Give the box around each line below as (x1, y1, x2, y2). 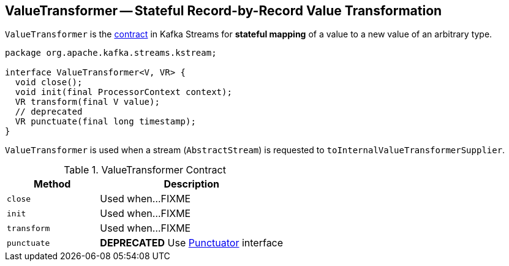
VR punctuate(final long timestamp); (15, 116, 196, 127)
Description (164, 178, 219, 191)
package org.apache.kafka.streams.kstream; (5, 48, 217, 58)
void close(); (15, 77, 83, 88)
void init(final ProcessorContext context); (15, 87, 232, 97)
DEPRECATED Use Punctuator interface (100, 237, 284, 249)
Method (34, 178, 71, 191)
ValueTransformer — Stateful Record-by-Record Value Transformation (5, 3, 442, 18)
